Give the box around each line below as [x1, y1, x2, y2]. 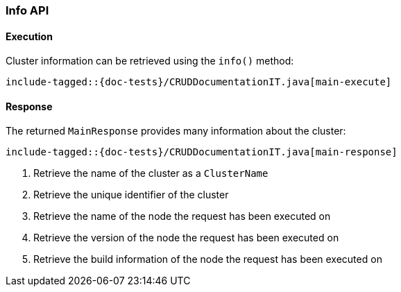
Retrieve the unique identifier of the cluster [33, 189, 229, 201]
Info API [6, 3, 49, 17]
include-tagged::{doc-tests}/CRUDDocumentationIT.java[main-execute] [6, 76, 392, 88]
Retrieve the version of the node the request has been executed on [33, 232, 339, 244]
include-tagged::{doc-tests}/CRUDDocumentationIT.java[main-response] [6, 146, 398, 158]
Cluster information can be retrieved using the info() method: [6, 55, 294, 67]
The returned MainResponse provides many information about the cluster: [6, 125, 346, 137]
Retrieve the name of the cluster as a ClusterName [33, 167, 268, 180]
